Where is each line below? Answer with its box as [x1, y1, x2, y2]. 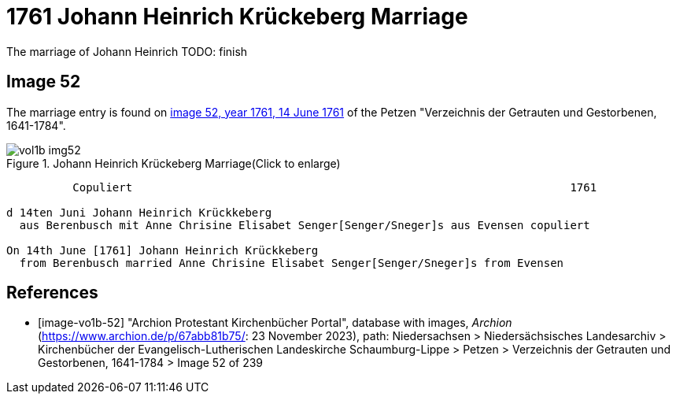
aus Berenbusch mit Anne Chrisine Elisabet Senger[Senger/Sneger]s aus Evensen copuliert [19, 218, 590, 231]
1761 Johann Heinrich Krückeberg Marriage [6, 3, 468, 30]
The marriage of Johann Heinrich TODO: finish [6, 44, 248, 58]
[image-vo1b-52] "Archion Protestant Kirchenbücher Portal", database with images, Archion [38, 316, 512, 330]
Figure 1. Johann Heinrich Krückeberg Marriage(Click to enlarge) [6, 156, 341, 170]
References [6, 283, 98, 303]
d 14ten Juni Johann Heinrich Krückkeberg [6, 206, 272, 219]
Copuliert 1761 [72, 180, 597, 194]
